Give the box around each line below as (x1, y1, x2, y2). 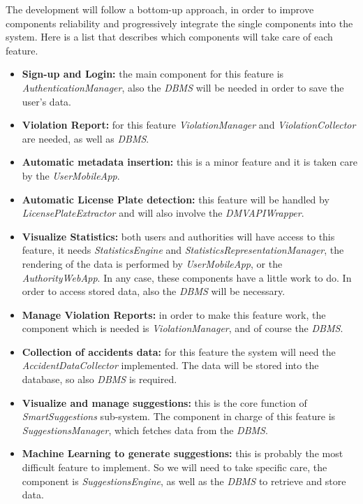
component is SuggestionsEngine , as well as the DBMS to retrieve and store (22, 473, 346, 488)
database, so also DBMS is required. (22, 372, 177, 387)
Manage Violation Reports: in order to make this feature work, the (22, 307, 326, 322)
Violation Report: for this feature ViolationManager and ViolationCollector (22, 117, 356, 132)
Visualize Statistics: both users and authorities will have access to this (22, 229, 335, 243)
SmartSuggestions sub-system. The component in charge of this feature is (22, 409, 336, 424)
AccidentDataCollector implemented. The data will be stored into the (22, 358, 319, 373)
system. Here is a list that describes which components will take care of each (6, 29, 333, 44)
